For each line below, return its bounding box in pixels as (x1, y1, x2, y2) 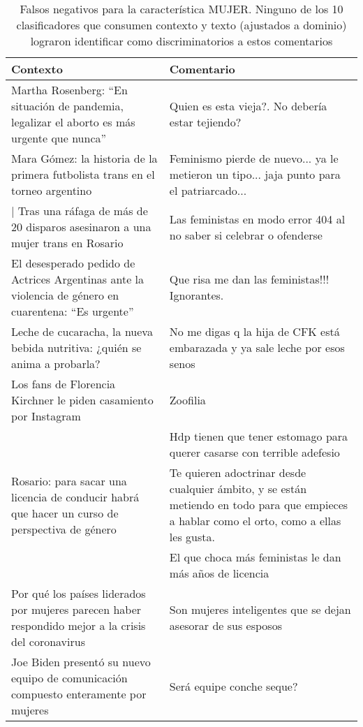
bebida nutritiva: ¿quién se (11, 339, 142, 355)
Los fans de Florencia (11, 376, 116, 392)
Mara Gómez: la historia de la (11, 150, 158, 166)
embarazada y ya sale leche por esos (169, 339, 345, 355)
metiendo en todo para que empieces (169, 497, 348, 513)
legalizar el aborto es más (11, 114, 135, 130)
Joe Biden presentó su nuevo (11, 654, 151, 670)
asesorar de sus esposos (169, 617, 282, 633)
